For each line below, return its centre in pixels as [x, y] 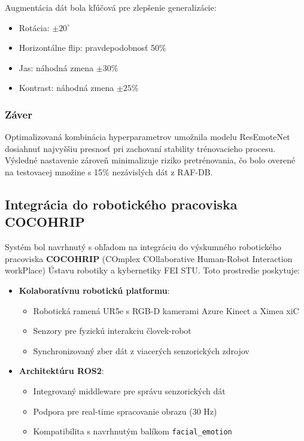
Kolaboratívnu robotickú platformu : [94, 290]
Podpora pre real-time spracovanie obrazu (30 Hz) [125, 411]
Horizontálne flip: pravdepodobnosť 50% [92, 48]
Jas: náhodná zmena [56, 67]
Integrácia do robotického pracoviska [121, 204]
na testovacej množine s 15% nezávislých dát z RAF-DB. [109, 171]
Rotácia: [34, 27]
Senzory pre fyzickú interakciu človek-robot [112, 331]
